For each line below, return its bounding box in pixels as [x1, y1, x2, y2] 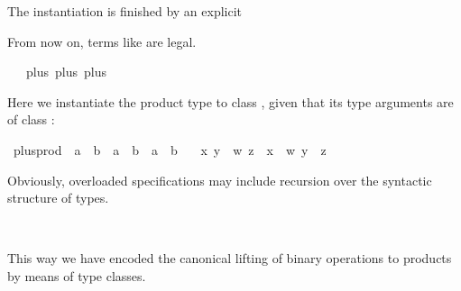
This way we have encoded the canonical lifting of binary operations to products [7, 249, 452, 268]
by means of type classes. [7, 266, 146, 285]
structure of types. [7, 188, 109, 207]
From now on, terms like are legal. [7, 32, 197, 50]
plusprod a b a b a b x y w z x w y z [13, 140, 327, 159]
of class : [7, 110, 55, 129]
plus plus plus [25, 62, 106, 81]
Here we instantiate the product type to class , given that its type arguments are [7, 92, 454, 111]
